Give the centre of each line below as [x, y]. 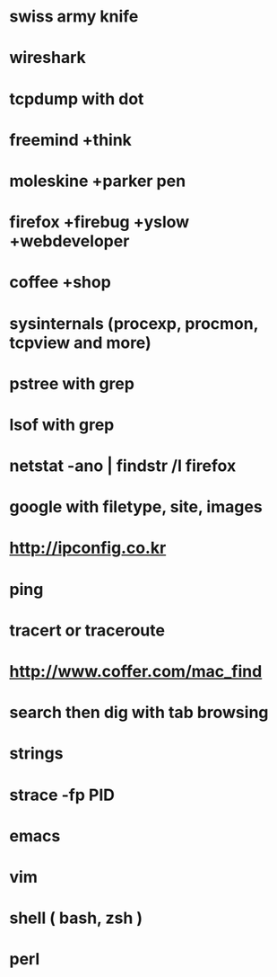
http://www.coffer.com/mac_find [136, 671]
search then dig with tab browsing [139, 713]
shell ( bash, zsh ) [76, 918]
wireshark [48, 58]
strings [36, 754]
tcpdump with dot [77, 98]
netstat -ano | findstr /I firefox [123, 466]
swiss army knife [74, 17]
